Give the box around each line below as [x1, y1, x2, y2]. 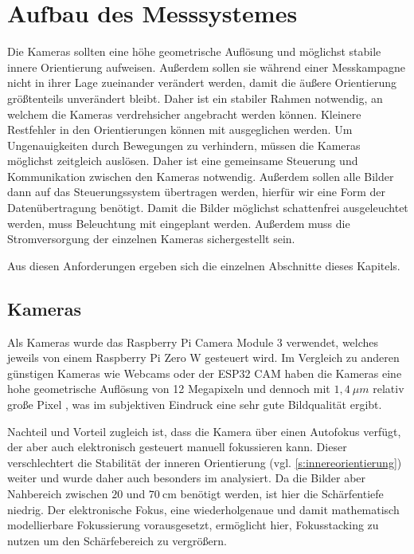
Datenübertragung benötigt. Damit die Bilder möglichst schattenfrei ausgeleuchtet [7, 199, 408, 216]
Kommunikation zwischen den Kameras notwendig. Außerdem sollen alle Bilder [7, 167, 394, 184]
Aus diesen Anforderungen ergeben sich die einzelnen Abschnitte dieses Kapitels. [7, 257, 400, 273]
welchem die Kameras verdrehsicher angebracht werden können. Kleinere [7, 105, 361, 122]
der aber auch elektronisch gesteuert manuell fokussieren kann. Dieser [7, 438, 347, 455]
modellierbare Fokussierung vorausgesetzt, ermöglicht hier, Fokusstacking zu [7, 517, 379, 533]
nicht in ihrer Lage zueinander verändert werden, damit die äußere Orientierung [7, 74, 397, 91]
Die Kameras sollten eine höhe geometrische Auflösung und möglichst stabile [7, 43, 381, 60]
